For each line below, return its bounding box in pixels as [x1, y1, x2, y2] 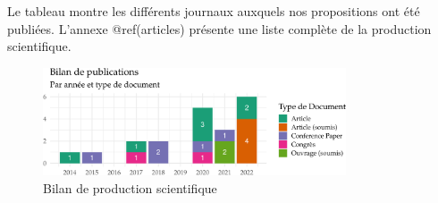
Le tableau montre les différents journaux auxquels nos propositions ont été [7, 2, 420, 20]
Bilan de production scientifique [43, 178, 217, 197]
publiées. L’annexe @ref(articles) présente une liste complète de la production [7, 19, 432, 38]
